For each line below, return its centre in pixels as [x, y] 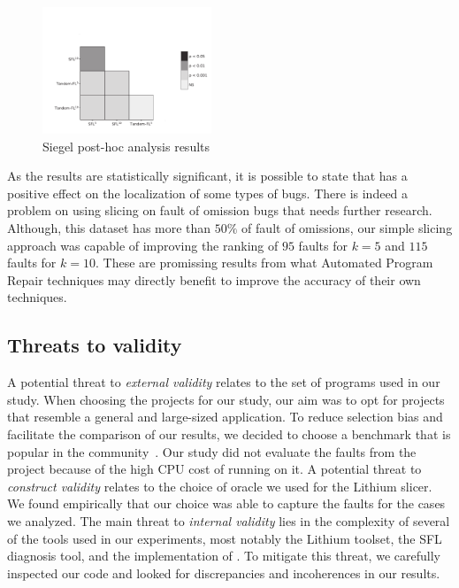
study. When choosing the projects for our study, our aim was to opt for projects [226, 399]
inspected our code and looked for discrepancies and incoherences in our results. [224, 573]
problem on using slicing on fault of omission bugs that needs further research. [220, 210]
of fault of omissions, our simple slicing [347, 228]
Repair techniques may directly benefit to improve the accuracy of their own [214, 279]
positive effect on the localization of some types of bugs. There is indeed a [208, 193]
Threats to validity [95, 345]
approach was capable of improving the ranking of [143, 245]
